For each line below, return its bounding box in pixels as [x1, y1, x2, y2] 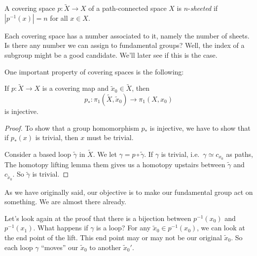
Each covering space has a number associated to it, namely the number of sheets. [4, 30, 250, 40]
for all [50, 12, 68, 23]
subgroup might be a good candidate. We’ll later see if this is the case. [4, 50, 218, 60]
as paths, [226, 149, 253, 159]
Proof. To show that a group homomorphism [4, 122, 139, 133]
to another [89, 242, 121, 252]
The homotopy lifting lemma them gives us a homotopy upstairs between [4, 159, 225, 169]
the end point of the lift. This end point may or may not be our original [4, 232, 222, 242]
